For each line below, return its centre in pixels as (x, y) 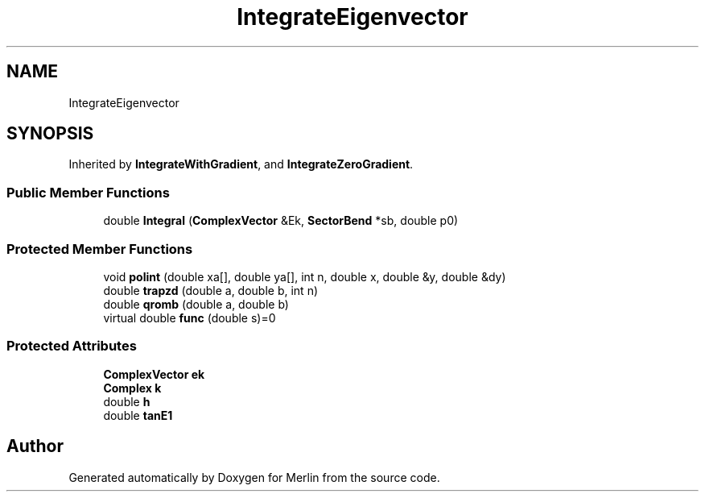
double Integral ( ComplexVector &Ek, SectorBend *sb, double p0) (281, 221)
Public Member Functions (88, 192)
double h (127, 401)
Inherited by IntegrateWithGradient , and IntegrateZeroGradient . (241, 164)
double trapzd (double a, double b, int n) (211, 290)
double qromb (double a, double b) (196, 304)
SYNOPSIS (50, 134)
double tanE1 (138, 415)
